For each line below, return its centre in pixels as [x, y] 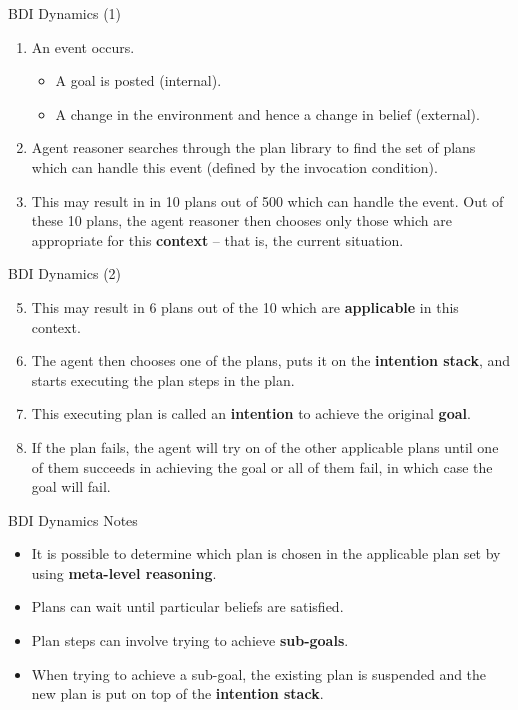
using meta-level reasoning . [124, 572]
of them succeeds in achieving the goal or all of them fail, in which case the [262, 466]
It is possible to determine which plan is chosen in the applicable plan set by [266, 553]
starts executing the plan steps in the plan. [163, 379]
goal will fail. [71, 486]
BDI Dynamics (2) [65, 273]
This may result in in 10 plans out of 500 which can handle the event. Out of [267, 200]
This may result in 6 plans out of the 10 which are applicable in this [245, 306]
